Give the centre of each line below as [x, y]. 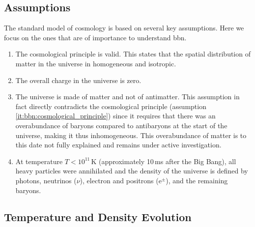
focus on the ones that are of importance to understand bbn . [95, 37]
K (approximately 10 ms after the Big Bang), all [164, 161]
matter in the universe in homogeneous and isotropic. [96, 63]
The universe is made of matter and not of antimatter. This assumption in [127, 97]
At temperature [39, 161]
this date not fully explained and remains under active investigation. [118, 145]
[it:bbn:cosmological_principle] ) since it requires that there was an [115, 116]
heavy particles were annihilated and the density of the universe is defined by [132, 171]
